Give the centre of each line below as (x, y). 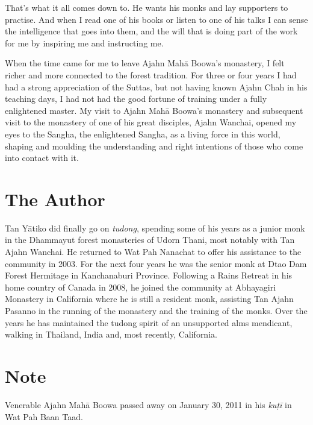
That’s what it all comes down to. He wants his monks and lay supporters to (147, 7)
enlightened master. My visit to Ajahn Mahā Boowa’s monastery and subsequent (154, 110)
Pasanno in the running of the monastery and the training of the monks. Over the (156, 310)
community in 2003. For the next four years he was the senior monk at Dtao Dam (156, 263)
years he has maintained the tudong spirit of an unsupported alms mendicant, (149, 322)
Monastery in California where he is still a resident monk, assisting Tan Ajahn (149, 299)
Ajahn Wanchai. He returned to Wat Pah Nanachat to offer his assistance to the (153, 252)
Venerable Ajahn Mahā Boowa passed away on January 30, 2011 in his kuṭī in (148, 404)
